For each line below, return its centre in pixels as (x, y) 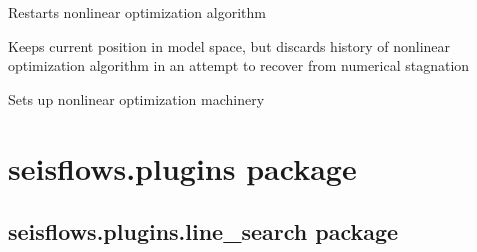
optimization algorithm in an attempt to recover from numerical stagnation (239, 65)
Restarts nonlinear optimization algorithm (137, 12)
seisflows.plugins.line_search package (203, 231)
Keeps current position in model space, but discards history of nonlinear (229, 45)
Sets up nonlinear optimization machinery (136, 98)
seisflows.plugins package (182, 167)
